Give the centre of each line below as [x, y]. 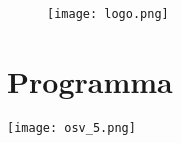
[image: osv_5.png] [71, 127]
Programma [90, 80]
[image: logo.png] [108, 14]
